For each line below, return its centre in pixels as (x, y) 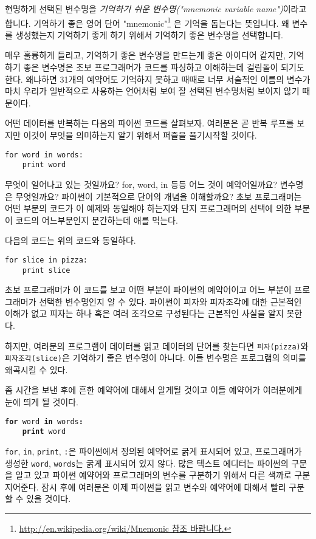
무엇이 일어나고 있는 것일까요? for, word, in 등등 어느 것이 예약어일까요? (141, 184)
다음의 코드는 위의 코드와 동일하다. (70, 240)
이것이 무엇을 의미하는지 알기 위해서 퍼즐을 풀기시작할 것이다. (140, 135)
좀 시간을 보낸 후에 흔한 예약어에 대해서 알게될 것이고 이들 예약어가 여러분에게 (154, 390)
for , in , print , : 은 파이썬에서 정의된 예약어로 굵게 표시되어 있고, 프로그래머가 (153, 451)
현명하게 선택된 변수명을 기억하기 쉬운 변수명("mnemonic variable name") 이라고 (156, 9)
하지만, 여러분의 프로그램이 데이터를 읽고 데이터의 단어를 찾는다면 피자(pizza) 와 (157, 345)
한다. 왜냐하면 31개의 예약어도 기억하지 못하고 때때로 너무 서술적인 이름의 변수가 (158, 79)
